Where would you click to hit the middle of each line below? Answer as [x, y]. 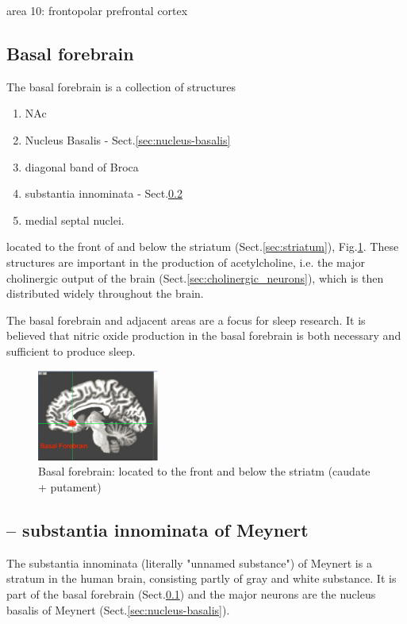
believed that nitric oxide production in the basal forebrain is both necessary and [204, 335]
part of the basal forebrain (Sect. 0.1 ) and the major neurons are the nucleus [191, 594]
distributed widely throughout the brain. [105, 293]
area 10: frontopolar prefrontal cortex [97, 10]
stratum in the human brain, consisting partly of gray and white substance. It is [202, 578]
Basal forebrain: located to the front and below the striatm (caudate [204, 471]
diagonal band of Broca [82, 166]
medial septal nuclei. [75, 220]
